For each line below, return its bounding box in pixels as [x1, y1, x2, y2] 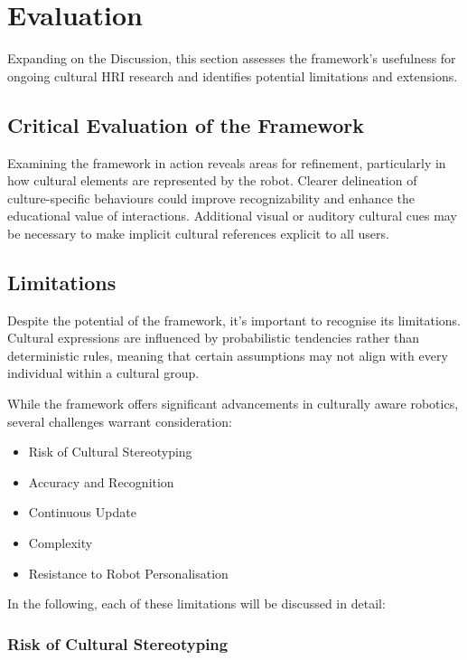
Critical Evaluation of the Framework [7, 110, 364, 138]
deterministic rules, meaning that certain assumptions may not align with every [7, 345, 448, 364]
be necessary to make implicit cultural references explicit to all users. [7, 223, 389, 242]
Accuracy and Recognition [28, 472, 174, 491]
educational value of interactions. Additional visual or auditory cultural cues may [7, 206, 457, 225]
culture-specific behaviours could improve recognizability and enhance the [7, 188, 416, 207]
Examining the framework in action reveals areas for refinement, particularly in [7, 153, 446, 172]
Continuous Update [28, 503, 136, 522]
